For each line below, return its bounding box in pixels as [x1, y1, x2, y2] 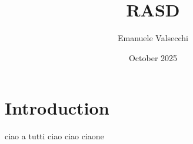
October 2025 [128, 51, 178, 63]
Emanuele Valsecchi [117, 32, 189, 44]
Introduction [5, 96, 109, 120]
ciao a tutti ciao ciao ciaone [5, 130, 104, 142]
